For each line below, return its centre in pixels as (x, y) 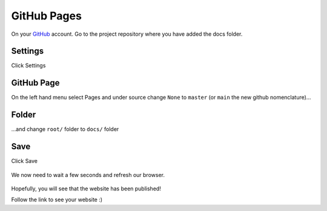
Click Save (25, 161)
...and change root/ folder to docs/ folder (65, 129)
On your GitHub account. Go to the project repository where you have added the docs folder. (127, 34)
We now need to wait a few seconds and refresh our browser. (88, 175)
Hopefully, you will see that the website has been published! (86, 189)
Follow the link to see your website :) (57, 199)
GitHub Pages (46, 16)
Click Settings (28, 65)
